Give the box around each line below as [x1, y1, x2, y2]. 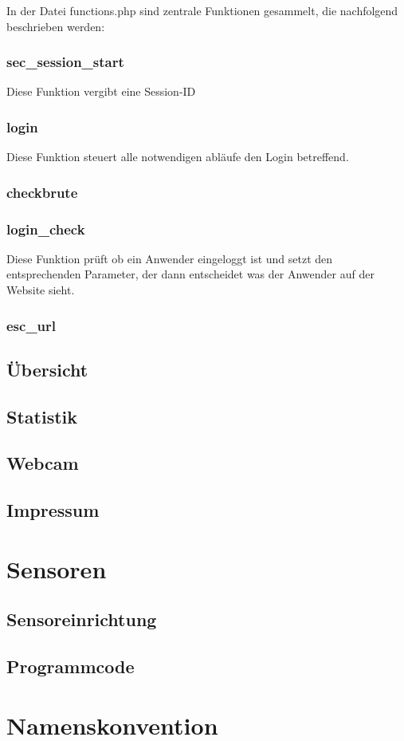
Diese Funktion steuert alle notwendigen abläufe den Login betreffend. [6, 148, 349, 165]
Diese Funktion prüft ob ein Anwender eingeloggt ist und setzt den [6, 250, 333, 266]
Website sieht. [6, 282, 75, 298]
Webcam [6, 451, 79, 475]
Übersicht [6, 357, 88, 381]
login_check [6, 219, 85, 238]
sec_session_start [6, 52, 124, 72]
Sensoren [6, 552, 107, 585]
